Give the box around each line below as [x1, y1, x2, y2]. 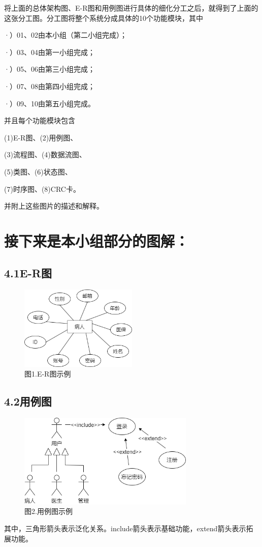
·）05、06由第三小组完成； [4, 64, 95, 74]
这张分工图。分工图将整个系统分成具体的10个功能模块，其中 [4, 12, 203, 23]
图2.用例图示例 [24, 506, 73, 516]
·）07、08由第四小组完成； [4, 80, 95, 91]
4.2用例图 [4, 393, 52, 409]
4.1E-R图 [4, 265, 52, 281]
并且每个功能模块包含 [4, 115, 75, 126]
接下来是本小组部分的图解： [4, 230, 189, 251]
